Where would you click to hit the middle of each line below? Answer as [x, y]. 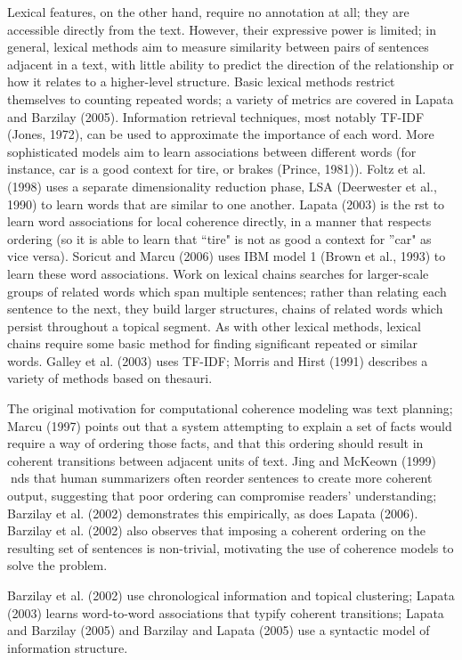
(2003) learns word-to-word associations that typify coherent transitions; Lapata [226, 612]
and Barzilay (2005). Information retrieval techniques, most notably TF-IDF [216, 116]
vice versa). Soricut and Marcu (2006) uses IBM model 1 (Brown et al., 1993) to [227, 256]
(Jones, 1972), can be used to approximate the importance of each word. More [221, 134]
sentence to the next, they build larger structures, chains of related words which [225, 309]
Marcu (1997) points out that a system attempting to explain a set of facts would [230, 425]
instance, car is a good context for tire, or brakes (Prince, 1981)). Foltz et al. [217, 169]
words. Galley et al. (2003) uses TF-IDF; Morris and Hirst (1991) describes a [218, 360]
